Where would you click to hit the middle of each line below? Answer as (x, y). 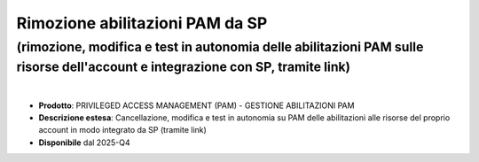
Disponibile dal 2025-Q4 (84, 143)
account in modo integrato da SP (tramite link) (123, 130)
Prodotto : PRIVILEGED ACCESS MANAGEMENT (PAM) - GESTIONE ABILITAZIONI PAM (196, 105)
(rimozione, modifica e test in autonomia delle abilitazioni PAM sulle (220, 47)
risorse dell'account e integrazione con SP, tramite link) (183, 67)
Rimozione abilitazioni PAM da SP (142, 23)
